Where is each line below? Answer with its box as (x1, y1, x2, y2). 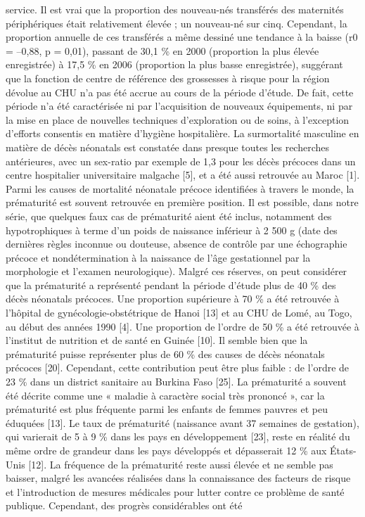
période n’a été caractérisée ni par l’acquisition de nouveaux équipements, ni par (6, 98, 353, 113)
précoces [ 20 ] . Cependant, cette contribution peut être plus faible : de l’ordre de (6, 360, 350, 375)
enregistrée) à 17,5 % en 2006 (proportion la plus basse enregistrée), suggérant (6, 57, 343, 72)
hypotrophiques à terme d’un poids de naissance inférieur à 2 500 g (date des (6, 222, 338, 237)
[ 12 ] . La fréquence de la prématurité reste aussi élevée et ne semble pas (28, 457, 333, 471)
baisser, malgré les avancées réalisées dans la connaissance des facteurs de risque (6, 471, 351, 485)
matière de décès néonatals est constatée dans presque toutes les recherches (6, 139, 330, 154)
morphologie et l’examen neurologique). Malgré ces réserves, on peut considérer (6, 264, 347, 279)
